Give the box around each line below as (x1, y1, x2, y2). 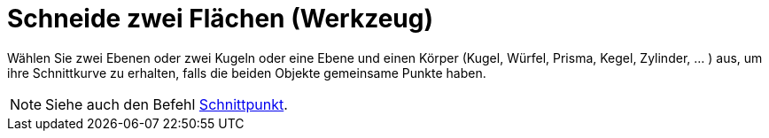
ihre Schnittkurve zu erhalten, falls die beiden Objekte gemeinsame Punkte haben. (7, 65, 486, 80)
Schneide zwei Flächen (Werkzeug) (7, 4, 433, 34)
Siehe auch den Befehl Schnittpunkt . (45, 95, 288, 113)
